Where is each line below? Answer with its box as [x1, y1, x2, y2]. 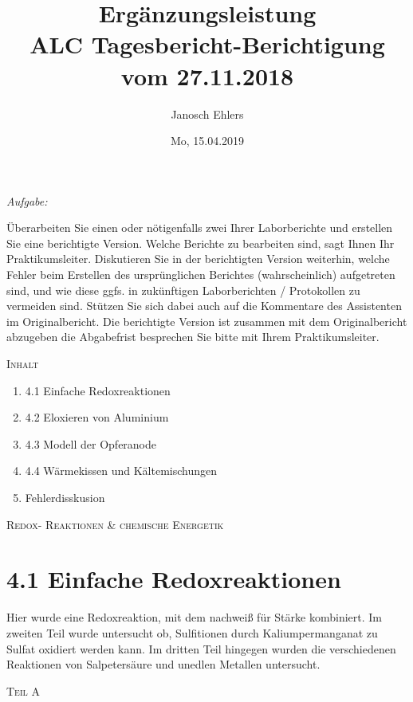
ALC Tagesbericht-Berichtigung [29, 28, 385, 61]
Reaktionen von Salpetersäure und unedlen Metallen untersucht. [6, 656, 321, 673]
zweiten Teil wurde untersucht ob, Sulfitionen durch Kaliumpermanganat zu [6, 624, 378, 641]
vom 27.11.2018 [120, 59, 294, 92]
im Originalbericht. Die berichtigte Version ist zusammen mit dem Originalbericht [6, 312, 407, 329]
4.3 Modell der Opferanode [25, 435, 157, 452]
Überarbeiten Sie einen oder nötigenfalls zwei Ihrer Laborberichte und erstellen [6, 219, 393, 236]
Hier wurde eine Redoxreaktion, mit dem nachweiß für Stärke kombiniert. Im [6, 609, 382, 626]
